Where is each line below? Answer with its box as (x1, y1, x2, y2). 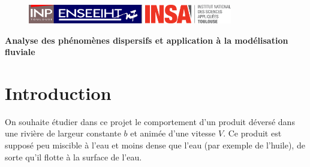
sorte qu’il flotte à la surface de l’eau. (5, 150, 142, 163)
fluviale (5, 45, 35, 58)
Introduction (5, 80, 112, 105)
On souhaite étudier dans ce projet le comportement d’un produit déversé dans (5, 115, 295, 127)
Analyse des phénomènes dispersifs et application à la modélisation (5, 34, 288, 46)
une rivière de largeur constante (5, 127, 121, 139)
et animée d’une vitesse (130, 127, 216, 139)
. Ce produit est (223, 127, 282, 139)
